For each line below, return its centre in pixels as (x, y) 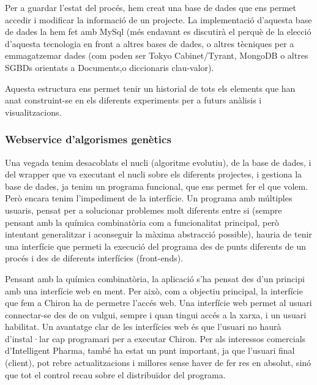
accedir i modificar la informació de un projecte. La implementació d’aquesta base (158, 19)
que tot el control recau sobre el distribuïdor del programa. (115, 374)
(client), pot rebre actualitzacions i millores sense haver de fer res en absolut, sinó (158, 363)
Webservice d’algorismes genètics (88, 139)
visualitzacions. (33, 112)
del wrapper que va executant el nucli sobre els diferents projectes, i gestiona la (154, 174)
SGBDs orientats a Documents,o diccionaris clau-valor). (110, 67)
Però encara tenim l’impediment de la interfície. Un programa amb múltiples (149, 198)
